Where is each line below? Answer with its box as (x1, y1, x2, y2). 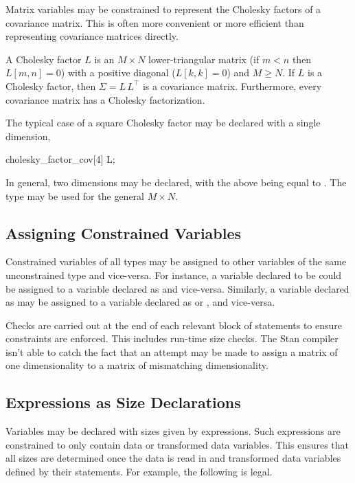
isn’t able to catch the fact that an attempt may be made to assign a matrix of (5, 344, 338, 359)
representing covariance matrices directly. (5, 29, 179, 43)
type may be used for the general (5, 188, 144, 203)
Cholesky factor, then (5, 78, 96, 93)
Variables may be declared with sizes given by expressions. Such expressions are (5, 424, 341, 438)
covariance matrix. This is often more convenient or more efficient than (5, 15, 304, 30)
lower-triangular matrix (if (148, 52, 260, 66)
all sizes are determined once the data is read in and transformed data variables (5, 451, 341, 465)
